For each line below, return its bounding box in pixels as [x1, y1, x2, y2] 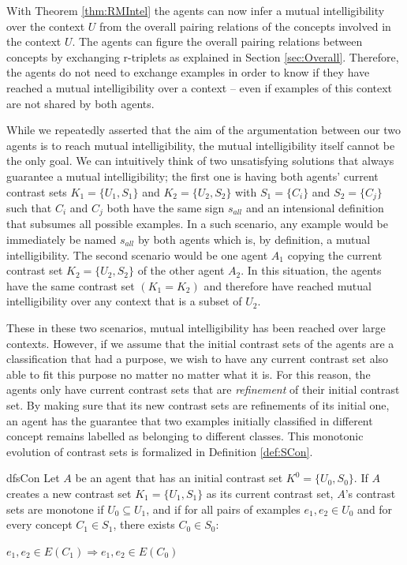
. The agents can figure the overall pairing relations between [72, 33, 363, 50]
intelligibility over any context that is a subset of [6, 293, 242, 309]
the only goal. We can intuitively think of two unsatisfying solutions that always [6, 152, 394, 169]
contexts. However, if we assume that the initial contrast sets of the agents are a [6, 335, 394, 351]
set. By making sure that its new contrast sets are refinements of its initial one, [6, 396, 390, 413]
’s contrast [345, 485, 396, 501]
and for [357, 500, 393, 517]
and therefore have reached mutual [203, 277, 372, 294]
